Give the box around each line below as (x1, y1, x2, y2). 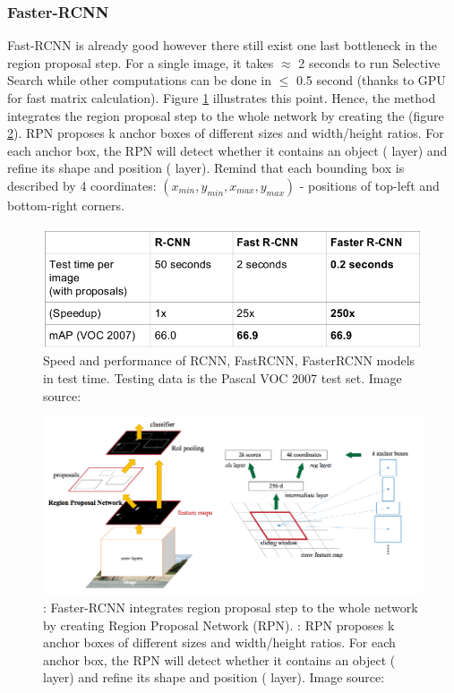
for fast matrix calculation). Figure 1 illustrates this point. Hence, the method (7, 89, 436, 107)
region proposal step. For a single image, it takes (7, 53, 274, 72)
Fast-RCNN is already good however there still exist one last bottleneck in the (7, 36, 437, 55)
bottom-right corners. (7, 195, 124, 214)
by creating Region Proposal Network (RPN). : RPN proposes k (43, 615, 395, 634)
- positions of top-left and (299, 175, 440, 194)
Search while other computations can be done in (7, 71, 271, 90)
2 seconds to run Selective (298, 53, 441, 72)
